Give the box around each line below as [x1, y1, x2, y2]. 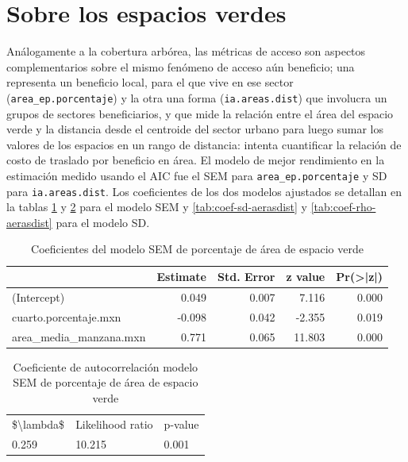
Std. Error [217, 268, 275, 285]
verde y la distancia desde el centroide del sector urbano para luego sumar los [6, 121, 384, 137]
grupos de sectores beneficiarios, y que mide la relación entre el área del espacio [6, 105, 394, 121]
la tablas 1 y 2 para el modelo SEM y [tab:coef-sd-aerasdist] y [6, 198, 307, 215]
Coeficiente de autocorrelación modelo [13, 358, 198, 375]
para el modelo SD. [56, 214, 150, 230]
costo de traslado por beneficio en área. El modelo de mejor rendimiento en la [6, 152, 385, 168]
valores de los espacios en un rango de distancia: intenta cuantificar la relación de [6, 136, 402, 152]
